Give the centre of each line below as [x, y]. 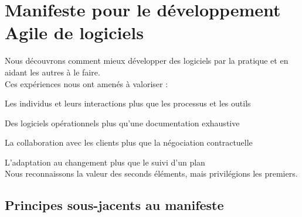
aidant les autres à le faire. [52, 72]
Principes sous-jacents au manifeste [114, 205]
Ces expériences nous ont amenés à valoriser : [86, 83]
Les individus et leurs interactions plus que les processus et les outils [128, 103]
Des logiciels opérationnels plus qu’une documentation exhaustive [122, 123]
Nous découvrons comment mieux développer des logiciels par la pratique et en [147, 61]
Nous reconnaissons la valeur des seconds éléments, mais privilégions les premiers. [151, 173]
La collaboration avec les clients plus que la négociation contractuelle [129, 142]
